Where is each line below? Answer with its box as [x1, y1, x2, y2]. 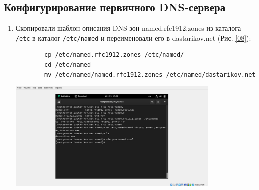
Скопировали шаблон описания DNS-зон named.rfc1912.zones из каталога [15, 23, 241, 33]
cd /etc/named [44, 61, 91, 69]
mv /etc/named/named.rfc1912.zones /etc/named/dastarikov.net [44, 71, 256, 78]
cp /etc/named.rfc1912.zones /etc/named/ [44, 51, 184, 59]
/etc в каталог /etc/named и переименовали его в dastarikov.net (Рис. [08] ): [15, 32, 251, 43]
